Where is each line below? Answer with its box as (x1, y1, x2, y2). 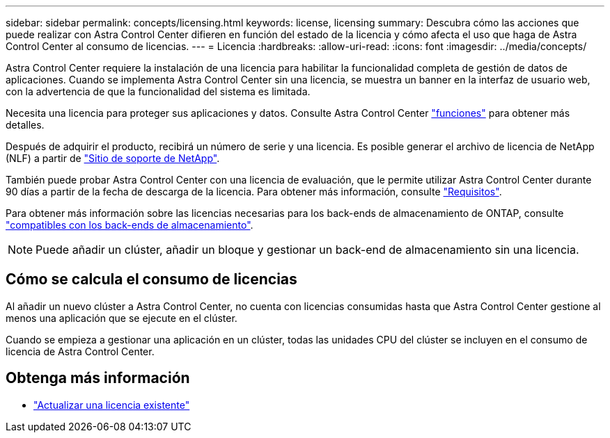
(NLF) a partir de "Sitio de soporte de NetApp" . (6, 152, 220, 164)
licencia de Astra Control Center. (6, 345, 155, 357)
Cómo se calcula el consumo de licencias (6, 270, 297, 289)
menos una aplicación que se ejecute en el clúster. (6, 311, 237, 324)
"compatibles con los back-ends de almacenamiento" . (6, 219, 253, 231)
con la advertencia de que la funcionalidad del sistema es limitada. (6, 86, 311, 97)
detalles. (6, 119, 45, 131)
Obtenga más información (6, 369, 190, 387)
